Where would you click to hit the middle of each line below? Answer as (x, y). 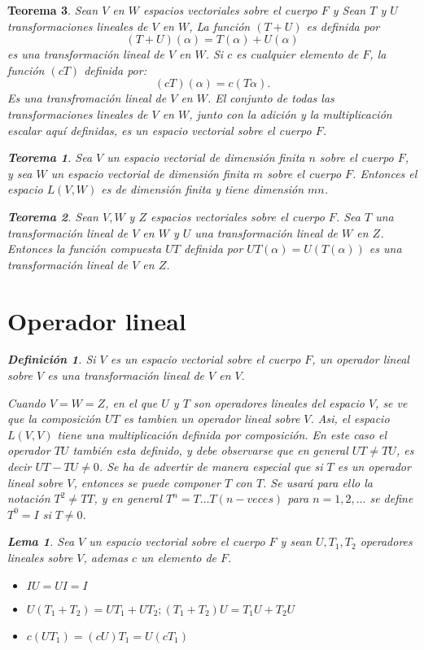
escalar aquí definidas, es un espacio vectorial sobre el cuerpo (160, 130)
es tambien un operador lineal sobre (212, 419)
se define (391, 498)
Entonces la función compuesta (85, 249)
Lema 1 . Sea (41, 541)
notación (29, 498)
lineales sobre (40, 557)
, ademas (105, 557)
